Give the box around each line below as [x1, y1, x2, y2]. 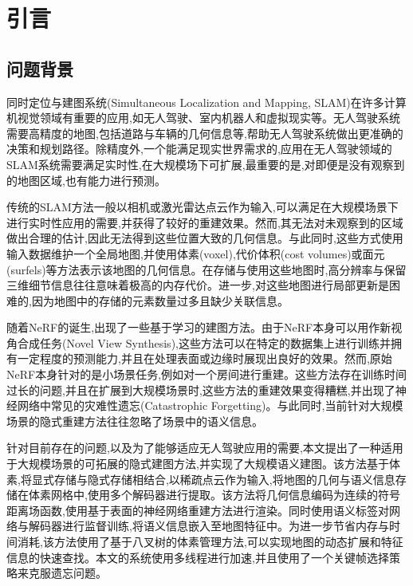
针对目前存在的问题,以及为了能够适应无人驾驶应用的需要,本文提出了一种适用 [6, 439, 403, 456]
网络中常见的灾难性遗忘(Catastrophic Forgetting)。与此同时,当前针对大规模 [17, 397, 403, 414]
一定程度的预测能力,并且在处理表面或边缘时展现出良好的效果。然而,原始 [17, 350, 392, 367]
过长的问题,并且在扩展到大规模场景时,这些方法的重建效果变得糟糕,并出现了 [6, 381, 395, 398]
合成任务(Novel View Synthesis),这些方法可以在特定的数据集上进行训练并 [17, 334, 391, 351]
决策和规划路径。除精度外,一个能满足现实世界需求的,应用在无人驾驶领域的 [6, 140, 392, 157]
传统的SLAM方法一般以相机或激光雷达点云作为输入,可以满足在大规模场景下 [6, 199, 399, 215]
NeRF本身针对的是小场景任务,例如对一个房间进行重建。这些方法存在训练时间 [6, 366, 407, 383]
